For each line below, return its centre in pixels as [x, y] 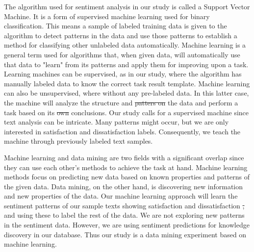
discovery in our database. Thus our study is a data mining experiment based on [125, 234]
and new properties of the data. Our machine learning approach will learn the [121, 196]
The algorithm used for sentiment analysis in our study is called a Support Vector [127, 6]
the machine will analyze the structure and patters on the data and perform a [121, 102]
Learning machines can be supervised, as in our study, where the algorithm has [123, 74]
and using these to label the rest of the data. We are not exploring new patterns [124, 215]
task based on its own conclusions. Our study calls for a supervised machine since [127, 112]
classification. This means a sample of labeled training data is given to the [115, 26]
